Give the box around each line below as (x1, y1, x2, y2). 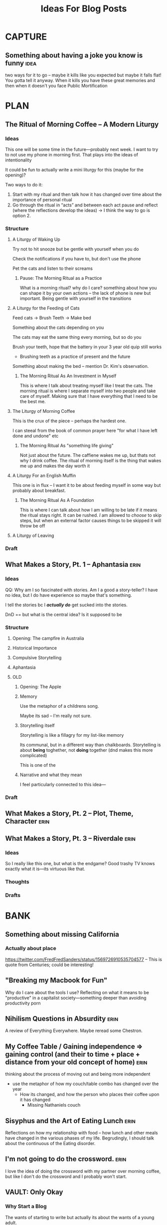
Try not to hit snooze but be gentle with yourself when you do (12, 246, 140, 252)
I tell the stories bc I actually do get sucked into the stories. (5, 602, 128, 608)
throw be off (19, 523, 45, 529)
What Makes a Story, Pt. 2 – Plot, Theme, (5, 809, 134, 818)
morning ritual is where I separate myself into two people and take (19, 388, 156, 394)
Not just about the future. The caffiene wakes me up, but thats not (19, 452, 156, 458)
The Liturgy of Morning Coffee (12, 408, 75, 414)
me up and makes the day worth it (19, 463, 90, 469)
